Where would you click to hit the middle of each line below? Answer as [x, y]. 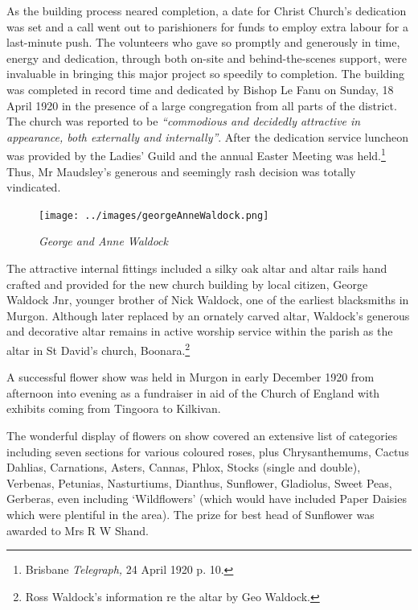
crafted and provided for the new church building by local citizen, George [187, 284]
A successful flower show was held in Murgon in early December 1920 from [191, 377]
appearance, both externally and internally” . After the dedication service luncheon [207, 136]
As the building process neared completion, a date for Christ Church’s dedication [207, 10]
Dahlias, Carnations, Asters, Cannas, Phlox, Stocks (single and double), [184, 467]
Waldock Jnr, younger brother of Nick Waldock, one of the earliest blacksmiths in [208, 300]
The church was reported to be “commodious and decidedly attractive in [184, 121]
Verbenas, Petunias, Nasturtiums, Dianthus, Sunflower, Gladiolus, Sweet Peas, [199, 482]
